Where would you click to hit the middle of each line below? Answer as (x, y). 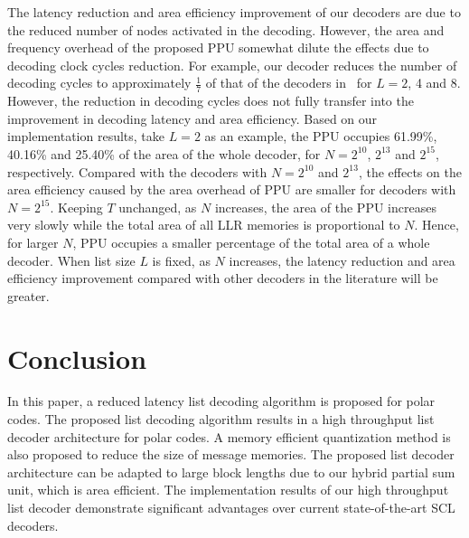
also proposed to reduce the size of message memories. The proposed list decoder (231, 454)
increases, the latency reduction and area (342, 260)
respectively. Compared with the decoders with (137, 171)
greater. (28, 295)
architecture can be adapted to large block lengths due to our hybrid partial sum (231, 472)
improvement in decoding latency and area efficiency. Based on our (192, 118)
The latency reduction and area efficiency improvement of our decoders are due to (234, 12)
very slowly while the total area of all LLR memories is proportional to (204, 225)
